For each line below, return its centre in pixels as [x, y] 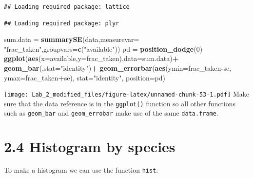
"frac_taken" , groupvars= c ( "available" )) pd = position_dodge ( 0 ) [103, 49]
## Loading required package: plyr [62, 23]
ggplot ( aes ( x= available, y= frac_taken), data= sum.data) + [91, 58]
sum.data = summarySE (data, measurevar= [72, 39]
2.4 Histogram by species [90, 147]
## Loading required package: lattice [67, 7]
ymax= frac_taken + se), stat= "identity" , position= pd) [85, 77]
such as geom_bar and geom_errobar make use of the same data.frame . [111, 113]
